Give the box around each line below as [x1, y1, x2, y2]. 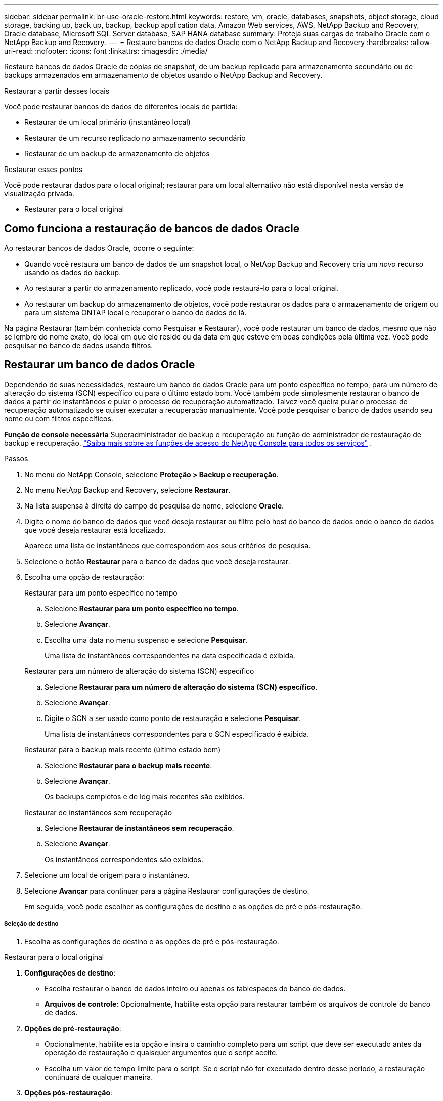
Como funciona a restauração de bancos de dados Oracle [4, 222, 300, 235]
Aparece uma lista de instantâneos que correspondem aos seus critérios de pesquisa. [24, 541, 311, 550]
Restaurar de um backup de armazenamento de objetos [24, 149, 210, 158]
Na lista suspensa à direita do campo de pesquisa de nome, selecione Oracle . [24, 501, 284, 510]
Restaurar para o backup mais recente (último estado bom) [24, 745, 221, 754]
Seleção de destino [4, 920, 59, 928]
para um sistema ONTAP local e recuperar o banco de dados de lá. [24, 308, 247, 317]
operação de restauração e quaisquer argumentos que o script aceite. [45, 1048, 278, 1057]
